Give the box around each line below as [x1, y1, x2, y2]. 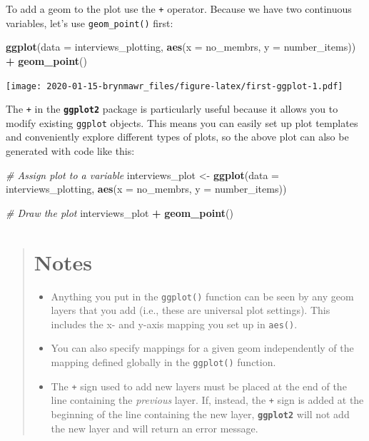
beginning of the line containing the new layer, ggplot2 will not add [51, 407, 350, 422]
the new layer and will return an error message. [51, 420, 258, 435]
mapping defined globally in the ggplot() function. [51, 355, 276, 370]
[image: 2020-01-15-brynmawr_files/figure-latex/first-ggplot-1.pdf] [6, 81, 343, 91]
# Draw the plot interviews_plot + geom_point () [6, 205, 233, 220]
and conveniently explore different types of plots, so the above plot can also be [6, 129, 349, 144]
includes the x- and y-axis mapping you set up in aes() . [51, 316, 298, 331]
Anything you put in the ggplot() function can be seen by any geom [51, 288, 354, 303]
